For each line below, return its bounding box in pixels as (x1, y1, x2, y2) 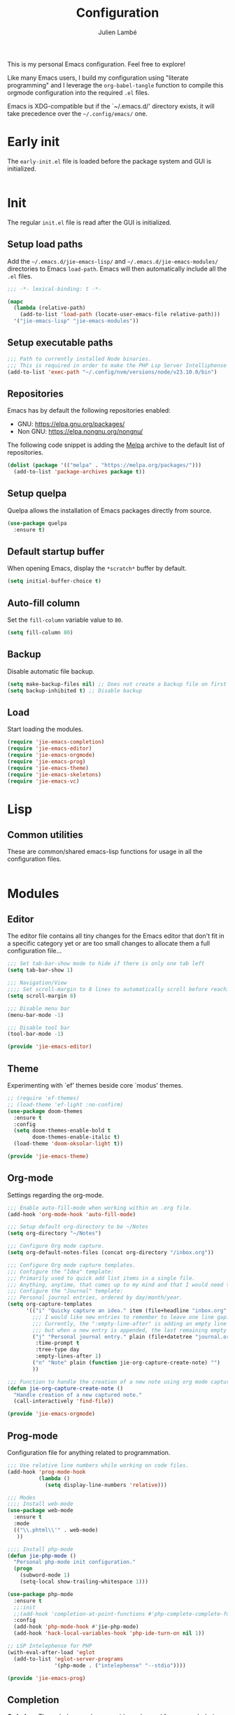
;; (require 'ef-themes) (7, 1095, 80, 1102)
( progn (13, 1565, 33, 1572)
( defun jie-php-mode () (7, 1552, 77, 1559)
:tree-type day (35, 1346, 80, 1353)
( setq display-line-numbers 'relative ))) (44, 1481, 168, 1488)
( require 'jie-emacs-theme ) (7, 764, 90, 771)
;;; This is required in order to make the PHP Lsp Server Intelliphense (7, 362, 227, 369)
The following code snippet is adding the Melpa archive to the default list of (7, 441, 225, 449)
